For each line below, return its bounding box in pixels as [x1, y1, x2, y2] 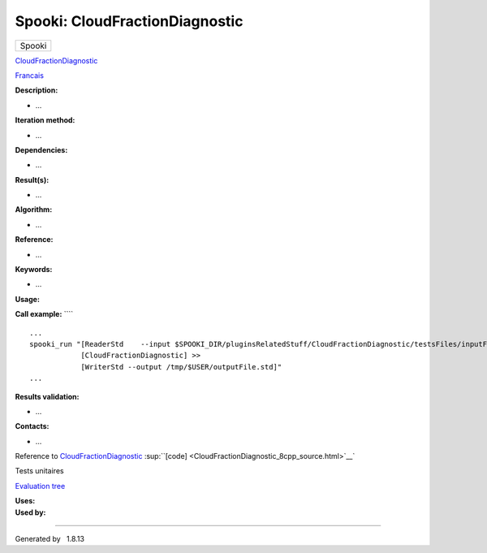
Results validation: [15, 391, 80, 401]
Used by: [15, 508, 46, 517]
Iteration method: [15, 115, 75, 125]
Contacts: [15, 421, 50, 431]
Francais [15, 70, 45, 80]
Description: [15, 85, 58, 95]
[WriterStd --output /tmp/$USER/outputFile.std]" [80, 362, 282, 371]
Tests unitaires [15, 466, 64, 476]
